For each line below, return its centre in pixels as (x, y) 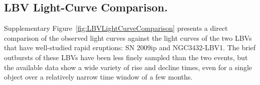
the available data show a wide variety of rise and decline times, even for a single (128, 67)
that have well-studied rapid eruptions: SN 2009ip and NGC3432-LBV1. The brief (130, 47)
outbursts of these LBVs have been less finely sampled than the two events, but (126, 57)
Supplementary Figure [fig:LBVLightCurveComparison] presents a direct (116, 28)
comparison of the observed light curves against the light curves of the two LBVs (128, 38)
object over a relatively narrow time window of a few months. (98, 77)
